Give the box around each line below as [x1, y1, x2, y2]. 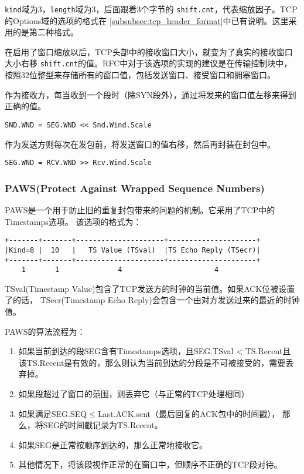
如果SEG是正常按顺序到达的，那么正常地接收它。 [18, 438, 208, 451]
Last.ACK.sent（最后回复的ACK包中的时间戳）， [97, 407, 280, 419]
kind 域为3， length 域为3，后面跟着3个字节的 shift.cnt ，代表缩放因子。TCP [5, 3, 298, 15]
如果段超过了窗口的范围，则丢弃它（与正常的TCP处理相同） [18, 387, 250, 399]
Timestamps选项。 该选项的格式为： [5, 215, 142, 227]
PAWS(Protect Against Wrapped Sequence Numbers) [5, 180, 265, 195]
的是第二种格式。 [12, 26, 78, 38]
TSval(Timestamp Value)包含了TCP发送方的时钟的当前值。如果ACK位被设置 [5, 282, 295, 294]
